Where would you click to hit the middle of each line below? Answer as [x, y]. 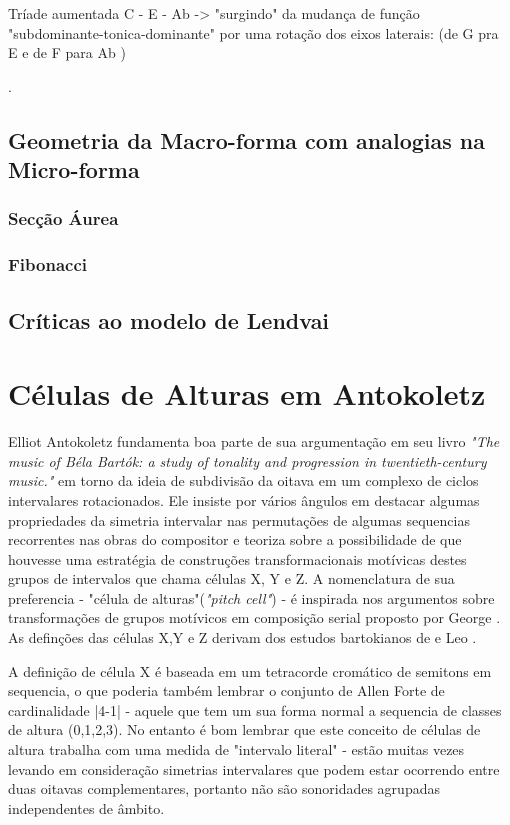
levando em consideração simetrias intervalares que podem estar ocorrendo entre [254, 768]
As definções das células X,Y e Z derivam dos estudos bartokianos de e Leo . [242, 637]
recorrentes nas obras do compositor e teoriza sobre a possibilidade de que [235, 539]
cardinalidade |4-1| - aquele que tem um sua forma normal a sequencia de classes [255, 709]
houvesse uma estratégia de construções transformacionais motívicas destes [237, 558]
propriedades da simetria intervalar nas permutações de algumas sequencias [239, 519]
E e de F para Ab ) [67, 52]
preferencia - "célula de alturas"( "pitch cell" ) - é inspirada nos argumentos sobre [251, 597]
